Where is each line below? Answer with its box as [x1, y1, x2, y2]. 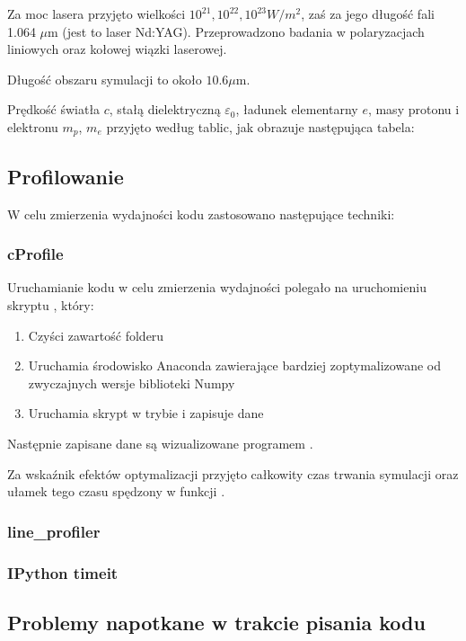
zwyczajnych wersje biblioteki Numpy [28, 373, 235, 392]
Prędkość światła [7, 100, 101, 119]
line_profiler [7, 520, 101, 542]
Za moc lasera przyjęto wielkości [7, 4, 186, 22]
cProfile [7, 243, 64, 265]
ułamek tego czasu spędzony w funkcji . [7, 482, 225, 501]
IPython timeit [7, 561, 119, 583]
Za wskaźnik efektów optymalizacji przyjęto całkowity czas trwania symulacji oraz [7, 464, 459, 483]
